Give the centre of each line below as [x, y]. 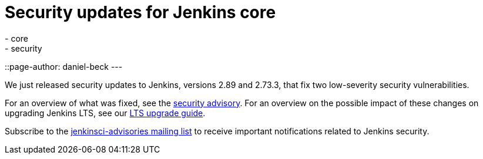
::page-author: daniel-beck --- [64, 66]
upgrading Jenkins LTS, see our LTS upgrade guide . [105, 113]
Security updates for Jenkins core [140, 12]
